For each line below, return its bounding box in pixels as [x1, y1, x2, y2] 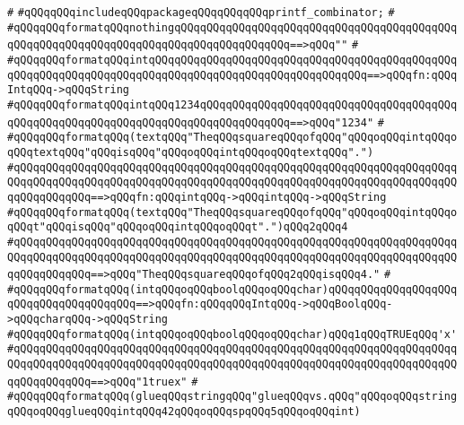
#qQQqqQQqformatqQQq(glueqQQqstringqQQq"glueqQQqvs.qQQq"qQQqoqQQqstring [7, 390, 458, 403]
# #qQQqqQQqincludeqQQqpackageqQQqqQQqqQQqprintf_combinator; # [7, 6, 395, 19]
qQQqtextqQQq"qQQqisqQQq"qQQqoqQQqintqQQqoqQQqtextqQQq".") [7, 145, 374, 159]
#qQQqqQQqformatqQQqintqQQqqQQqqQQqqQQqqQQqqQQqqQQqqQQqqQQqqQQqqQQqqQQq [7, 53, 458, 66]
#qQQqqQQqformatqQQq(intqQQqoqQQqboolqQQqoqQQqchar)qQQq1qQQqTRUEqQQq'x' [7, 327, 458, 341]
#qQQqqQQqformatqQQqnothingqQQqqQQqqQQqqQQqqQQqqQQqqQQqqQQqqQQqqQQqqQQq [7, 21, 458, 34]
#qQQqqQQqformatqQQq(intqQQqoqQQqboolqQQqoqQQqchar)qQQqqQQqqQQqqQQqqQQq [7, 282, 458, 296]
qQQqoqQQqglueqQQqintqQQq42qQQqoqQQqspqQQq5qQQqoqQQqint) [7, 405, 361, 419]
